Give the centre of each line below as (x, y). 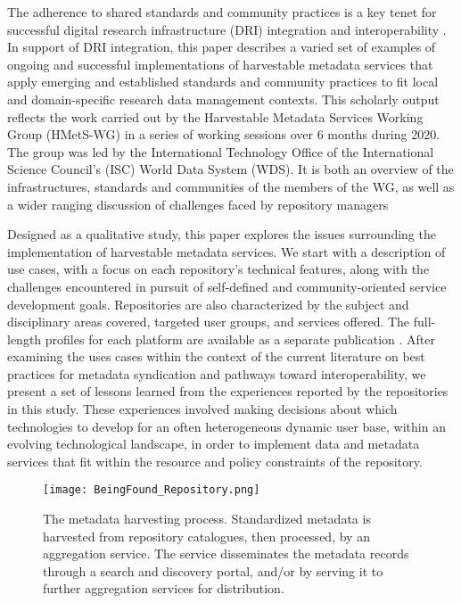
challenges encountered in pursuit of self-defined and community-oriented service (227, 286)
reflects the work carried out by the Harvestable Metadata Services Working (215, 116)
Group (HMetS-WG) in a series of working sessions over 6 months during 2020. (224, 134)
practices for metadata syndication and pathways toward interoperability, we (217, 373)
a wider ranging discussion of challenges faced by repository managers (198, 204)
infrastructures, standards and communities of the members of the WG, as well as (231, 186)
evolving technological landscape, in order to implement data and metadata (214, 444)
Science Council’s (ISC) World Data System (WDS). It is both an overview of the (230, 169)
